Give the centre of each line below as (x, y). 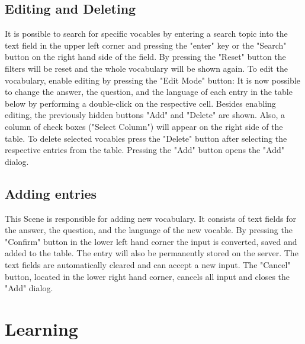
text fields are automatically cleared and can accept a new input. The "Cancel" (148, 264)
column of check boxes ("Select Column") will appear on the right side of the (144, 126)
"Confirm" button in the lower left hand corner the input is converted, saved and (151, 241)
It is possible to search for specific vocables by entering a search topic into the (146, 34)
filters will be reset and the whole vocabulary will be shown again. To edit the (146, 68)
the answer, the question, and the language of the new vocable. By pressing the (149, 230)
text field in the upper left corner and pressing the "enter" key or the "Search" (146, 45)
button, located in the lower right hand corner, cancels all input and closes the (147, 276)
